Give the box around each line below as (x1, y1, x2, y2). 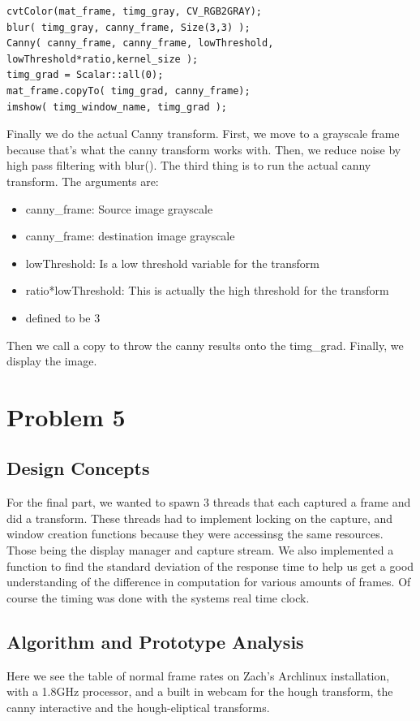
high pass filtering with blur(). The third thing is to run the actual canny (6, 157, 371, 174)
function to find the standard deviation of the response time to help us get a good (6, 557, 414, 574)
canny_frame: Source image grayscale (25, 200, 213, 217)
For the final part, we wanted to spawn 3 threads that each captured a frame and (6, 494, 411, 511)
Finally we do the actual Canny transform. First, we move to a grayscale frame (6, 125, 400, 142)
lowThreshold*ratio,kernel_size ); (6, 53, 199, 65)
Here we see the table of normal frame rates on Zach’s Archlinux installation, (6, 667, 390, 684)
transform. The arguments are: (6, 172, 159, 189)
